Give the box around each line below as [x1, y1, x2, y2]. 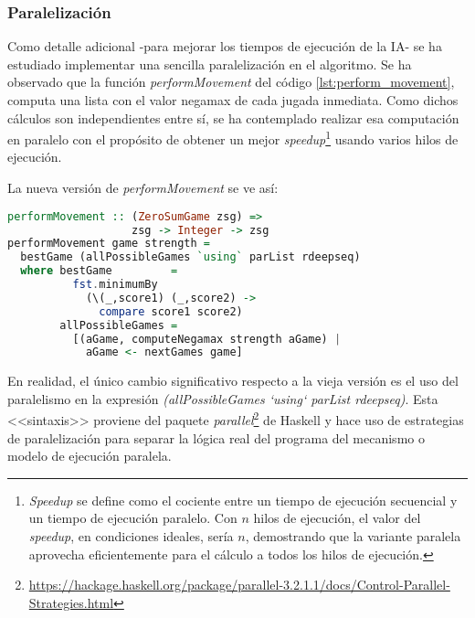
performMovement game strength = [7, 237, 210, 250]
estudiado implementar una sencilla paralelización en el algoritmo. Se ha [7, 54, 412, 73]
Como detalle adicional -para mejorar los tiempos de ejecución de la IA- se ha [7, 37, 442, 56]
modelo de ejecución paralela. [7, 446, 172, 465]
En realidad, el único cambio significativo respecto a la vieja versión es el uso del [7, 371, 459, 390]
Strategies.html [28, 592, 114, 612]
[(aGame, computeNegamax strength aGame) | [72, 332, 342, 346]
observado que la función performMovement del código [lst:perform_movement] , [7, 72, 455, 91]
